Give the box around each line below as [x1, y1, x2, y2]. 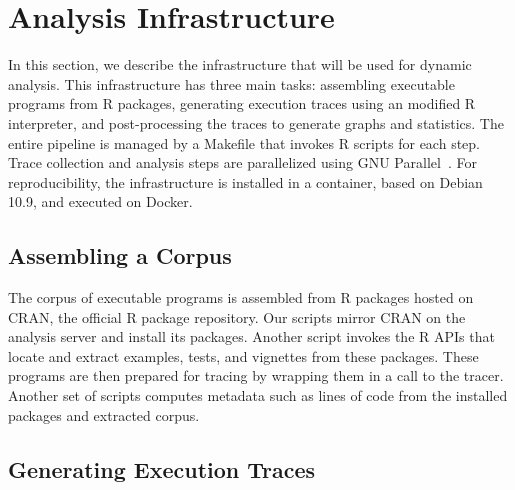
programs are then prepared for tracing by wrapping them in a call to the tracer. [8, 365, 504, 386]
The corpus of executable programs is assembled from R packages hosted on [8, 287, 474, 308]
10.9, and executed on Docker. [8, 191, 193, 212]
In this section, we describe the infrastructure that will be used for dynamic [8, 54, 472, 75]
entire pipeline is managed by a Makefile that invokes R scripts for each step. [8, 132, 480, 153]
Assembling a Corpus [8, 240, 232, 271]
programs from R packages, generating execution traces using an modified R [8, 93, 476, 114]
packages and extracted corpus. [8, 404, 200, 425]
